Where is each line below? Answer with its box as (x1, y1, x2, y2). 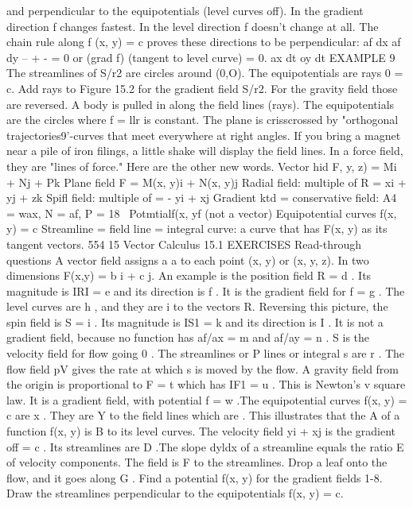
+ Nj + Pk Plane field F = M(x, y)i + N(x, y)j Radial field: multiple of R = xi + (6, 173, 407, 190)
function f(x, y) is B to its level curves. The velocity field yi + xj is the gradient (6, 423, 396, 439)
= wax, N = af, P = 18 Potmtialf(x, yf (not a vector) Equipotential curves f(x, (6, 204, 397, 221)
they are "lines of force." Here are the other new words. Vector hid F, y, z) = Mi (6, 157, 397, 174)
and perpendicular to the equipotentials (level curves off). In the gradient (6, 2, 364, 18)
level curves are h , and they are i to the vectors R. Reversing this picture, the (6, 298, 388, 315)
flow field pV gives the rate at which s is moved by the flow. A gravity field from (6, 360, 399, 377)
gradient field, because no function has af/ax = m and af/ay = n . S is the (6, 329, 370, 346)
